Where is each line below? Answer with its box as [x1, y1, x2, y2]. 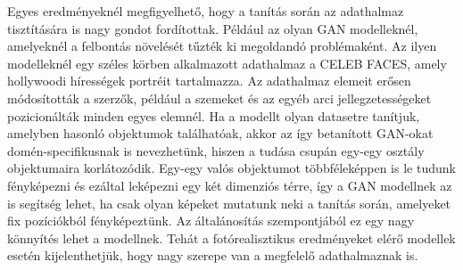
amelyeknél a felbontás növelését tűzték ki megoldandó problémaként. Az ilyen [7, 37, 437, 55]
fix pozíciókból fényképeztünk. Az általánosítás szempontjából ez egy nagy [7, 211, 415, 230]
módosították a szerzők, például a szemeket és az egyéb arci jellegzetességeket [7, 88, 432, 107]
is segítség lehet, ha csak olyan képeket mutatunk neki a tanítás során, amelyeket [7, 193, 451, 212]
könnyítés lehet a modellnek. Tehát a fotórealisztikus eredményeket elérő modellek [7, 228, 456, 247]
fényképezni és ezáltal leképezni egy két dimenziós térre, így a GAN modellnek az [7, 176, 452, 194]
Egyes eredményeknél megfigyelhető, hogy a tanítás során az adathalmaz [7, 2, 404, 20]
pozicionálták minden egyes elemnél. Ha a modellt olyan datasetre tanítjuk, [7, 106, 420, 125]
